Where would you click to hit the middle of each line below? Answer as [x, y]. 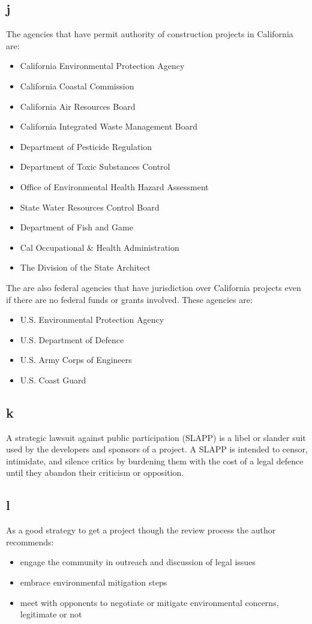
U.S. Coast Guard [53, 379]
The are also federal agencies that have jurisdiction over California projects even [154, 287]
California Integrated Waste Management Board [109, 126]
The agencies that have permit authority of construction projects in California [150, 34]
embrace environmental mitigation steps [94, 582]
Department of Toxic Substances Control [95, 166]
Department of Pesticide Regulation [86, 146]
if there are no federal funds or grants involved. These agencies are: [129, 299]
